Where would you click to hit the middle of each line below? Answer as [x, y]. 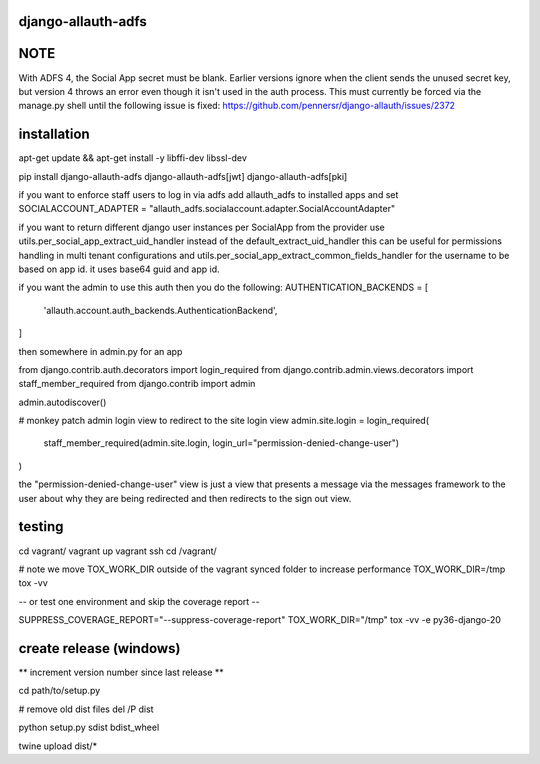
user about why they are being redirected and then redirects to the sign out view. [185, 498]
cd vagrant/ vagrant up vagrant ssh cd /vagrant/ [117, 551]
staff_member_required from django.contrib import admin [137, 384]
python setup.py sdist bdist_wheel [89, 727]
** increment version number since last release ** [121, 672]
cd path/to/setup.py [59, 691]
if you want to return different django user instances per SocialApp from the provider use [201, 227]
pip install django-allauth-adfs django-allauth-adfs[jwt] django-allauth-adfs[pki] [183, 176]
